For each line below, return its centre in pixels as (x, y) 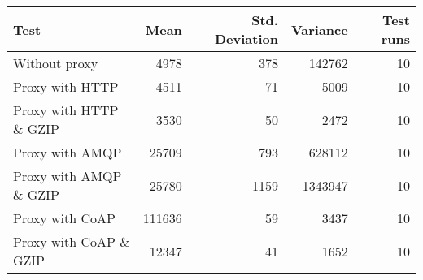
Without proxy (56, 63)
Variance (319, 29)
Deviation (246, 39)
